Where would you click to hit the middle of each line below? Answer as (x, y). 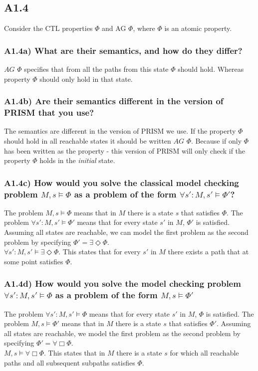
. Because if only (217, 140)
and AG (114, 28)
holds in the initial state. (77, 160)
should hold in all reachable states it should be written (88, 140)
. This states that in (75, 352)
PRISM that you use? (49, 112)
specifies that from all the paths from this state (96, 69)
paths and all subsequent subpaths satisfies (70, 362)
